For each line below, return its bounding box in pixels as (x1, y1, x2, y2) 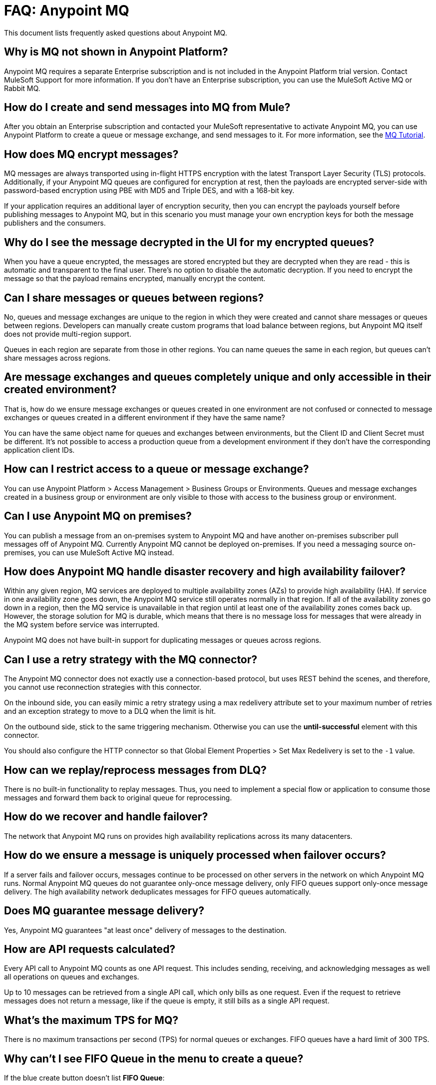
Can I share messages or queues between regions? (4, 291, 264, 304)
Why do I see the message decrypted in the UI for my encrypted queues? (4, 236, 375, 249)
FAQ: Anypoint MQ (4, 2, 129, 19)
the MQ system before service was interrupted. (4, 620, 159, 629)
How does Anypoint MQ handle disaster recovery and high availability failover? (4, 565, 406, 578)
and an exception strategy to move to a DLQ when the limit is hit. (4, 707, 216, 716)
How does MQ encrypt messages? (4, 148, 179, 161)
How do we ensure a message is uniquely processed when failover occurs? (4, 849, 386, 862)
